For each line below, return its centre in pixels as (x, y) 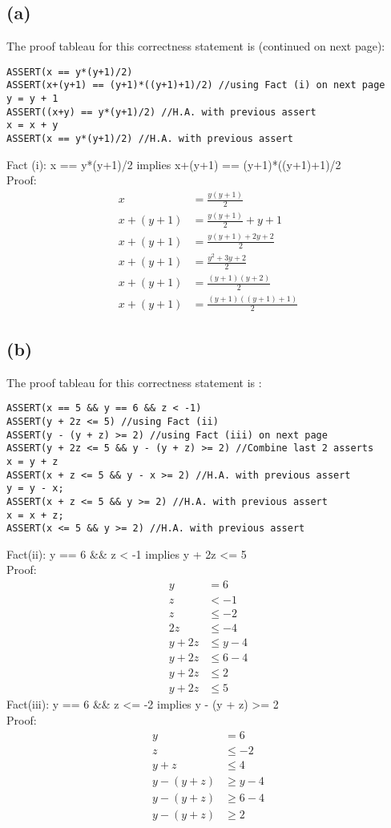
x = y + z (32, 461)
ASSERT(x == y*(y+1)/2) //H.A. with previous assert (150, 139)
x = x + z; (35, 515)
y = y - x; (35, 489)
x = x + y (32, 125)
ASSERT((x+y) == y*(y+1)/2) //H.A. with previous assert (161, 112)
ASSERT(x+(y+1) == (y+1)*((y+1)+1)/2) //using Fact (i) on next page (196, 85)
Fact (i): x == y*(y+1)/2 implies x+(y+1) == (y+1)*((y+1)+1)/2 (174, 164)
